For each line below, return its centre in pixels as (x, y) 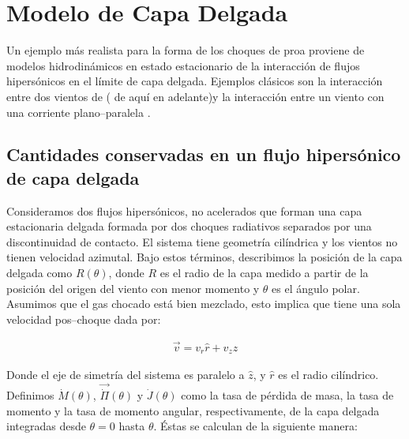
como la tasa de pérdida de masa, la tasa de (287, 395)
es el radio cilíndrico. (328, 375)
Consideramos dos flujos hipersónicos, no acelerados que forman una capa (184, 210)
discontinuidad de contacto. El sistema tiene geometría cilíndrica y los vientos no (202, 241)
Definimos (30, 395)
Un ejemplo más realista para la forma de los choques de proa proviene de (186, 50)
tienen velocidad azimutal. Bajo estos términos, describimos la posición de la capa (204, 257)
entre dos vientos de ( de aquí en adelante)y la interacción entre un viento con (195, 96)
